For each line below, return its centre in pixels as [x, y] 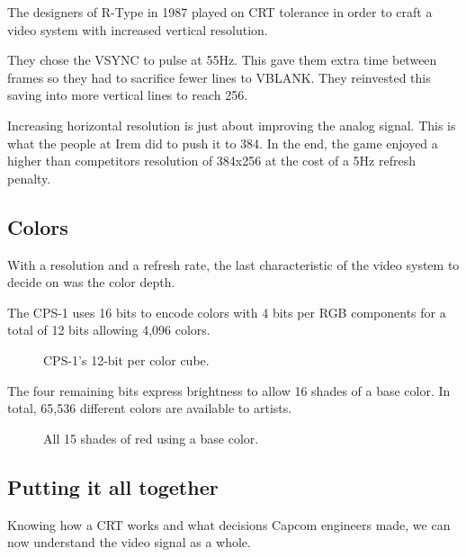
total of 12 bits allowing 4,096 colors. [109, 330]
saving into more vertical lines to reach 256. [128, 95]
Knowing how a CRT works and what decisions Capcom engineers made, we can [229, 524]
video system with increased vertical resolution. [138, 29]
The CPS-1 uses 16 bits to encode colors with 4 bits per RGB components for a [227, 312]
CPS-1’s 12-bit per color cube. [126, 359]
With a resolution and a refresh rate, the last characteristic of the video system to [233, 264]
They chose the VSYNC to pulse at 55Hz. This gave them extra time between [222, 60]
